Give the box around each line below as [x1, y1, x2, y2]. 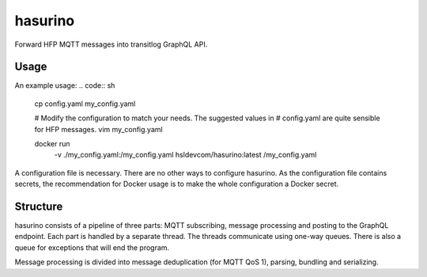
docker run [34, 139, 70, 149]
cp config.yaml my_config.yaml [34, 99, 136, 108]
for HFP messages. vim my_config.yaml [34, 124, 163, 134]
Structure [14, 200, 63, 213]
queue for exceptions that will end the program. [14, 242, 170, 252]
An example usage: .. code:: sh [14, 81, 115, 90]
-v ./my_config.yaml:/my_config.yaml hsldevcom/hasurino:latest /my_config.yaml [54, 150, 317, 160]
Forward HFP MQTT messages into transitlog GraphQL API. [14, 40, 208, 49]
